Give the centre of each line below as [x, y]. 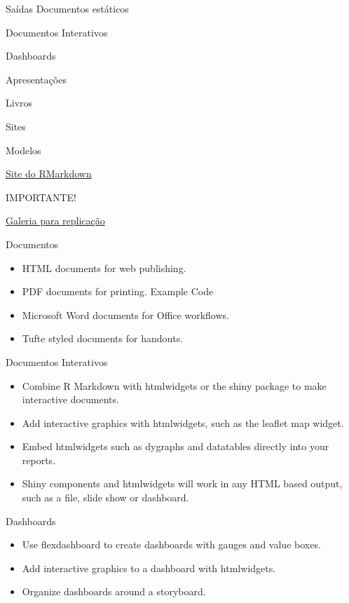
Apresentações [36, 79]
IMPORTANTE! [41, 197]
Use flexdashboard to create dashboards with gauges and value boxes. [171, 544]
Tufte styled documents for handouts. [103, 338]
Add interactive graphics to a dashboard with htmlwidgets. [149, 568]
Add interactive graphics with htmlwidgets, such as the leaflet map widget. [183, 422]
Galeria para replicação [55, 221]
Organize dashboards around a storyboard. [114, 591]
